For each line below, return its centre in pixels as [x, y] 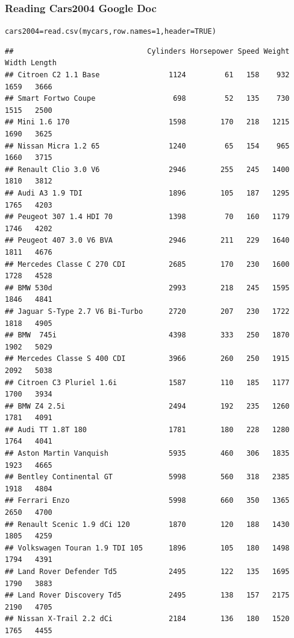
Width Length [31, 63]
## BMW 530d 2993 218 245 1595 [147, 288]
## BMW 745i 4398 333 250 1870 [147, 335]
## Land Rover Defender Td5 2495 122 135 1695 [147, 572]
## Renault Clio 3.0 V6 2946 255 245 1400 [147, 169]
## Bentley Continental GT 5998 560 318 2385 [147, 477]
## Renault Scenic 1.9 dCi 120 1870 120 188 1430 [147, 524]
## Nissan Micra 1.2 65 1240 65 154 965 [147, 146]
